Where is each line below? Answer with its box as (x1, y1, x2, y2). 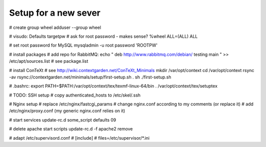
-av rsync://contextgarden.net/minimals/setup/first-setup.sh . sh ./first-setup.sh (9, 74, 171, 80)
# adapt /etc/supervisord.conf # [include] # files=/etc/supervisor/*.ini (9, 135, 150, 141)
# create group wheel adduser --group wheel (9, 24, 101, 30)
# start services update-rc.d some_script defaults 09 (9, 117, 116, 122)
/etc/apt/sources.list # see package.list (9, 58, 89, 64)
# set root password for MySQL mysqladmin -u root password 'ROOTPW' (9, 42, 158, 49)
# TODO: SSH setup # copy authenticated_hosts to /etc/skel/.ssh (9, 92, 141, 98)
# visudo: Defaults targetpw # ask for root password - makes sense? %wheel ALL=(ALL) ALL (9, 33, 198, 39)
